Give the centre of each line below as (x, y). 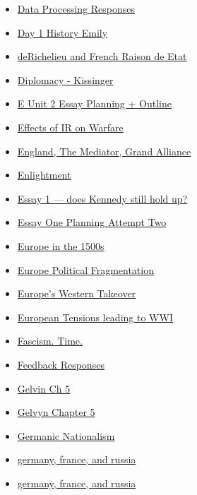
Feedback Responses (61, 364)
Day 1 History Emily (62, 32)
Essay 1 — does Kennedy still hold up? (102, 198)
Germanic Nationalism (66, 435)
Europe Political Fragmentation (85, 269)
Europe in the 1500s (61, 245)
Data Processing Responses (76, 8)
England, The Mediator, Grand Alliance (104, 151)
